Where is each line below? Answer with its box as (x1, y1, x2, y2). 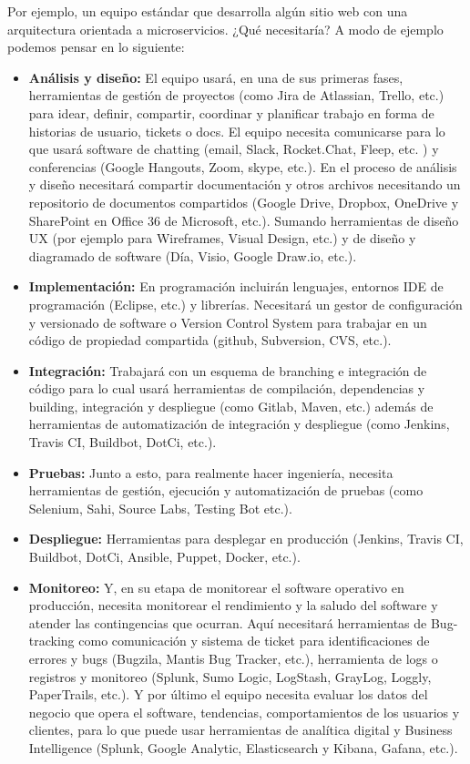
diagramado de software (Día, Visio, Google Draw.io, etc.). (28, 246, 357, 265)
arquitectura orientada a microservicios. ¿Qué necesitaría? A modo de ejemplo (7, 19, 444, 38)
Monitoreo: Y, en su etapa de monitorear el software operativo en (28, 577, 404, 596)
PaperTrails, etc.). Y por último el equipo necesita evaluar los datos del (28, 685, 428, 704)
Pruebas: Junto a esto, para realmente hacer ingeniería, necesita (28, 463, 393, 482)
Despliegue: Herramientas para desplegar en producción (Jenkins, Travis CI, (28, 529, 464, 548)
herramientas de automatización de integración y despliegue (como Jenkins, (28, 414, 450, 433)
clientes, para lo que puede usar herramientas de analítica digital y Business (28, 720, 453, 739)
